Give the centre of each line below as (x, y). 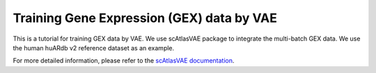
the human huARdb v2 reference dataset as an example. (94, 48)
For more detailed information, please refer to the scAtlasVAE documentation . (124, 61)
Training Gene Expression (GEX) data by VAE (145, 18)
